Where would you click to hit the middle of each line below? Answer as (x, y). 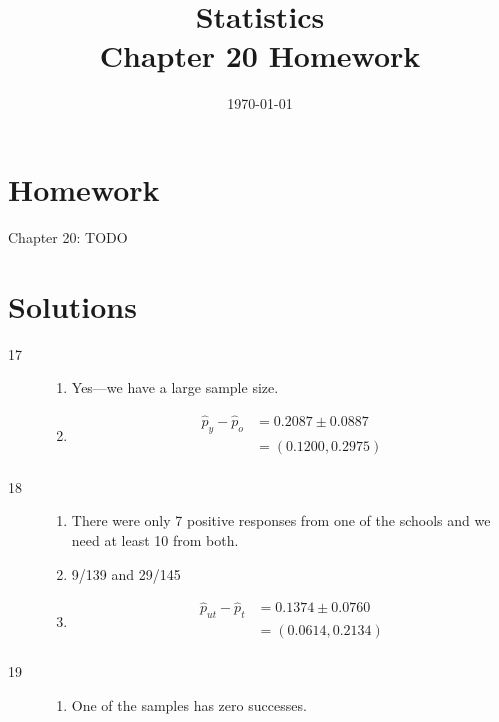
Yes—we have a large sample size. (175, 387)
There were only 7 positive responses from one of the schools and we (281, 520)
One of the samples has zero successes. (189, 704)
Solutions (72, 305)
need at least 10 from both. (155, 540)
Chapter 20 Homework (260, 55)
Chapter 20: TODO (68, 236)
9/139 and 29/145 (126, 573)
